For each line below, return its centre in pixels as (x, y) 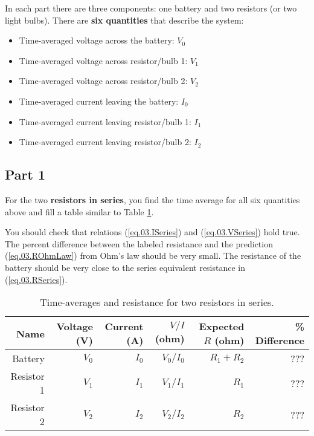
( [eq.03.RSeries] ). (36, 279)
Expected (222, 327)
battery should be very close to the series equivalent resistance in (125, 267)
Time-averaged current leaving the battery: (99, 101)
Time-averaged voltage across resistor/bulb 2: (103, 81)
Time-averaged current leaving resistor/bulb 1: (105, 121)
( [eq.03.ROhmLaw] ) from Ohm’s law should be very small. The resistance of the (153, 255)
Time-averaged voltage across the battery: (97, 40)
